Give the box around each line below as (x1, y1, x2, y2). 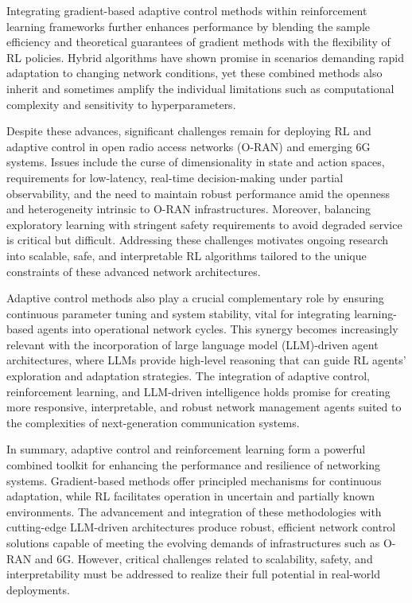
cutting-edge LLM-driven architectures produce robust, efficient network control (6, 519, 396, 535)
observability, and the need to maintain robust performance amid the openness (6, 185, 390, 201)
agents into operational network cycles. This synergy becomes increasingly (37, 321, 398, 337)
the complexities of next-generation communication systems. (6, 414, 300, 430)
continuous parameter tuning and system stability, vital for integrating (6, 305, 351, 321)
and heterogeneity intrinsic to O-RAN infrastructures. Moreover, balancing (6, 200, 371, 217)
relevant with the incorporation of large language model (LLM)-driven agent (6, 336, 379, 352)
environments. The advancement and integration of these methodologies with (6, 503, 382, 519)
